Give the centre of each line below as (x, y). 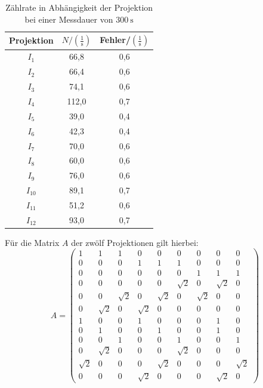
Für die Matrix (32, 242)
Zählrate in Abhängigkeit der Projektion (79, 7)
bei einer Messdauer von (69, 19)
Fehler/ (115, 40)
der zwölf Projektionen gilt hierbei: (135, 242)
